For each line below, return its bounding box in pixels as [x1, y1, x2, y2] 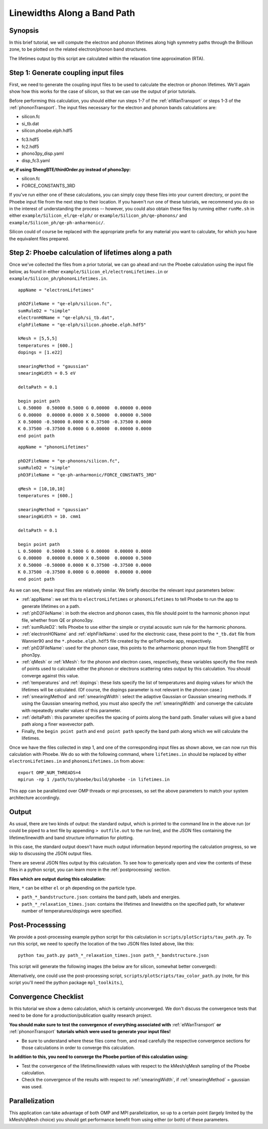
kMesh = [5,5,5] [18, 335, 58, 341]
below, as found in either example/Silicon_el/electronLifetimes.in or [9, 268, 168, 274]
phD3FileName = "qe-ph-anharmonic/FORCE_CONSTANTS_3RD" [18, 472, 157, 477]
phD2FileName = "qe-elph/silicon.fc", [18, 301, 113, 307]
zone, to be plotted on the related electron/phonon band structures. [9, 46, 147, 52]
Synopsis [9, 26, 39, 35]
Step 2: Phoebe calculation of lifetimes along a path [9, 249, 172, 257]
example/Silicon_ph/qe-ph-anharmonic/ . [9, 219, 105, 225]
